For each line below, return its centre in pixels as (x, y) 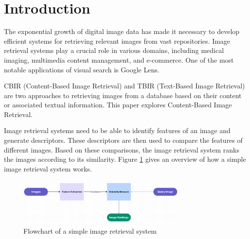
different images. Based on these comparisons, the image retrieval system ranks (122, 149)
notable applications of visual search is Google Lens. (82, 69)
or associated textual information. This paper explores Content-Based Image (118, 105)
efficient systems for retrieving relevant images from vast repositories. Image (117, 41)
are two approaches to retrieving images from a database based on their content (123, 95)
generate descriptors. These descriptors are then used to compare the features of (123, 140)
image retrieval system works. (48, 168)
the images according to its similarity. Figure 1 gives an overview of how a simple (125, 159)
